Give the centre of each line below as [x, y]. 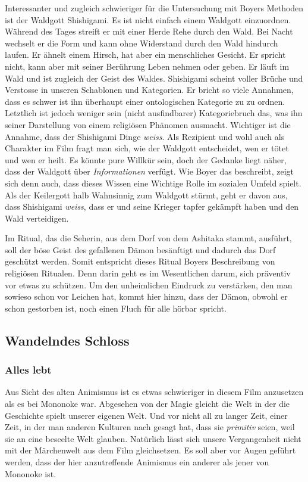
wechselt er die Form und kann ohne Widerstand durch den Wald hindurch [142, 43]
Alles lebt [28, 370]
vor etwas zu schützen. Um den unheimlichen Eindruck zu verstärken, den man [149, 284]
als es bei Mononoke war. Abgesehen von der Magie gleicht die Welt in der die [147, 404]
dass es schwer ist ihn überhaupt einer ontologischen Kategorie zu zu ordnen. [145, 101]
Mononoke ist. [31, 473]
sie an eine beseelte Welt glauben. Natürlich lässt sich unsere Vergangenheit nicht [153, 438]
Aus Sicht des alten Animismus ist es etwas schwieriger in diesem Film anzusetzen [154, 392]
